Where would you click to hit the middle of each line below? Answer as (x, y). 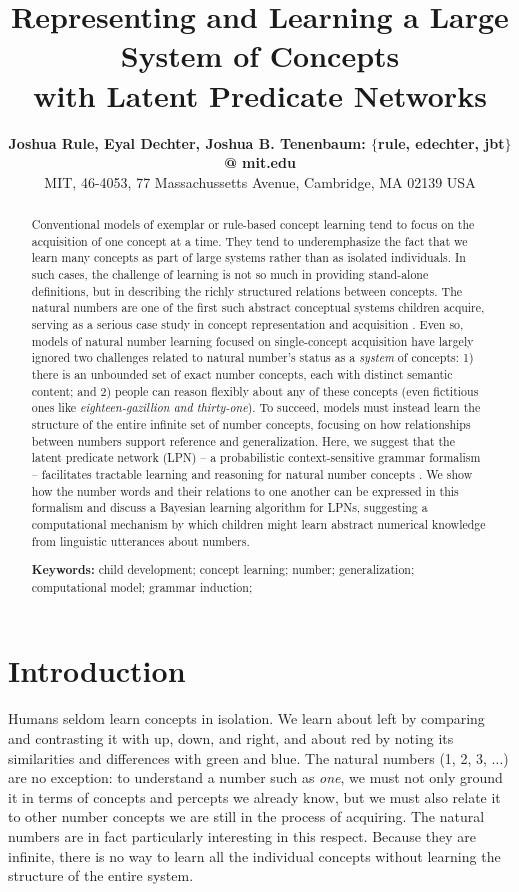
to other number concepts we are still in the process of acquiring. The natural (246, 816)
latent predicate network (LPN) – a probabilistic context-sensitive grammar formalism (256, 457)
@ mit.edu (260, 162)
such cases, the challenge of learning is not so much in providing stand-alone (230, 274)
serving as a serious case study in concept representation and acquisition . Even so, (247, 324)
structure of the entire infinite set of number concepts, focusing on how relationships (251, 423)
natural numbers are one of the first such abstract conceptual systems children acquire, (258, 307)
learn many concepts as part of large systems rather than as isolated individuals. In (248, 257)
